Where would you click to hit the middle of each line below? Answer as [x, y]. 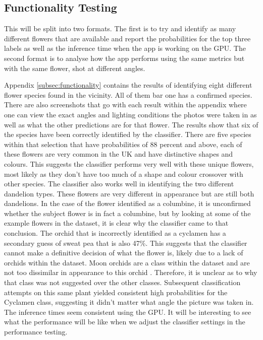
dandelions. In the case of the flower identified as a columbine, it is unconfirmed [127, 203]
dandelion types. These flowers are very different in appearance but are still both [129, 193]
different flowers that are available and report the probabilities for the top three [127, 38]
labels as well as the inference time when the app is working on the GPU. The [125, 48]
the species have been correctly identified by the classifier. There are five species [128, 134]
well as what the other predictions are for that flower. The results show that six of [131, 124]
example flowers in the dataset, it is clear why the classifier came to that [116, 223]
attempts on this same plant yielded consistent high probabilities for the [116, 292]
